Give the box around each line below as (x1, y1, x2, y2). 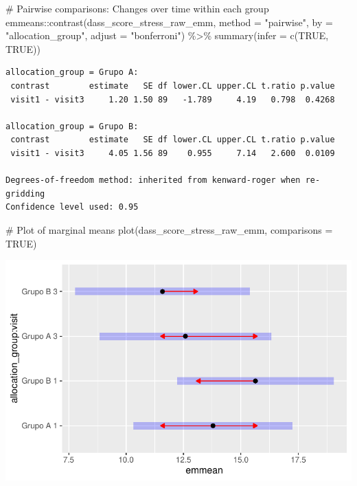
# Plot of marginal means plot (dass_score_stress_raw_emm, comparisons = (5, 222, 333, 236)
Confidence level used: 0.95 (5, 202, 139, 212)
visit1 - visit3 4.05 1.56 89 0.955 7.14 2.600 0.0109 (10, 148, 335, 158)
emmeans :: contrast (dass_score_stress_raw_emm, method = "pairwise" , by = (5, 14, 333, 29)
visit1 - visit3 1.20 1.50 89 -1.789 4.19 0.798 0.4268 (10, 94, 335, 104)
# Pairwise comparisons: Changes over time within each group (5, 1, 269, 15)
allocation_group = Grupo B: (5, 121, 139, 131)
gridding (5, 188, 45, 199)
